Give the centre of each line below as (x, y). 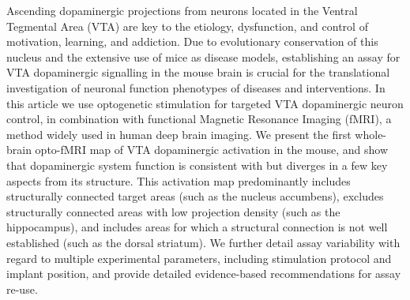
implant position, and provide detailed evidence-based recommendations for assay (204, 274)
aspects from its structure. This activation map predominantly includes (179, 180)
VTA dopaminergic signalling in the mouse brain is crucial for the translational (198, 72)
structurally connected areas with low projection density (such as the (173, 211)
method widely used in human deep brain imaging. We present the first (179, 134)
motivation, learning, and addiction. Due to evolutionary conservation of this (192, 41)
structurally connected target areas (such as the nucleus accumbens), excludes (195, 196)
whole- (371, 134)
